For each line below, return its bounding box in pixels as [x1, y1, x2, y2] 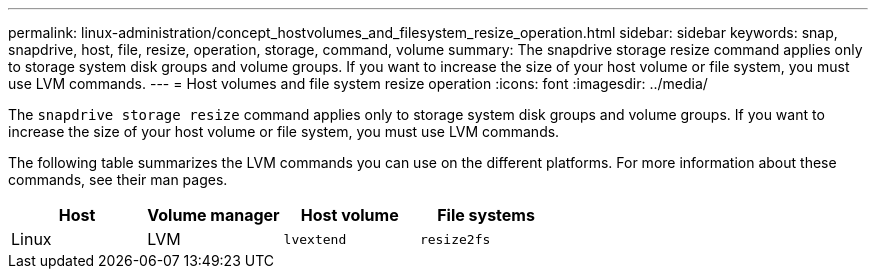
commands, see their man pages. [8, 171, 228, 188]
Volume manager [147, 205, 280, 225]
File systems [437, 205, 535, 225]
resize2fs [419, 231, 491, 247]
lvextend [283, 231, 347, 247]
